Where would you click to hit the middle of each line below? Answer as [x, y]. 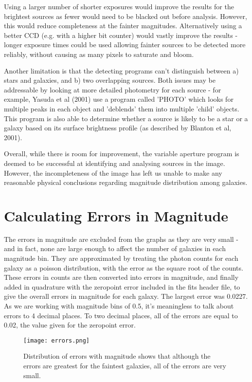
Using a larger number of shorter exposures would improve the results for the [119, 6]
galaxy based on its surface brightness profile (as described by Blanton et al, [118, 128]
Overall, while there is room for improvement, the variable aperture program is [122, 154]
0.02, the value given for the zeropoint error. [70, 325]
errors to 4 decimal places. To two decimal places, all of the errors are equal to [121, 315]
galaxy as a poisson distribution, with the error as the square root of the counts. [124, 267]
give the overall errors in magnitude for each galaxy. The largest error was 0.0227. [126, 296]
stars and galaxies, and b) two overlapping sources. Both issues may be [110, 80]
